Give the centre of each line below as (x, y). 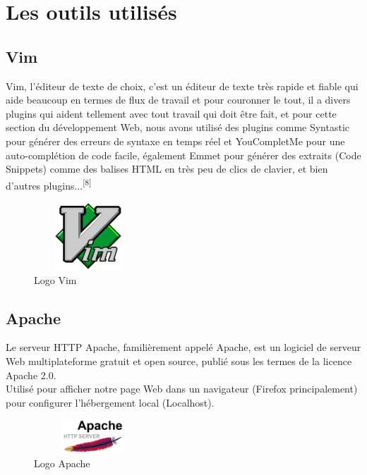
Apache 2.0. (31, 375)
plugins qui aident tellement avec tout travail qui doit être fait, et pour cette (171, 113)
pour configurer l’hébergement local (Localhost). (110, 402)
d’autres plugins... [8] (49, 184)
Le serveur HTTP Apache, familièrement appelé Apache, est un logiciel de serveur (183, 347)
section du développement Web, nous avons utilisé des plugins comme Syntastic (178, 127)
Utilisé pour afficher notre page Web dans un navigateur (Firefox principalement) (182, 389)
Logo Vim (55, 279)
